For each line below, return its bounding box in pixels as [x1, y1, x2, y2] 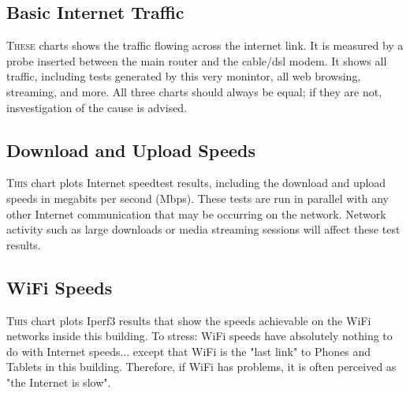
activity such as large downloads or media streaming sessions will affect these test [6, 221, 401, 238]
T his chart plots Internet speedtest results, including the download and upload [6, 174, 386, 191]
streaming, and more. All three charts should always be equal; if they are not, [6, 83, 382, 99]
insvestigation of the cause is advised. [6, 99, 188, 115]
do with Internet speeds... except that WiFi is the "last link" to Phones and [6, 342, 371, 359]
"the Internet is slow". [6, 373, 111, 390]
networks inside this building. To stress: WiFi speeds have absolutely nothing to [6, 327, 393, 344]
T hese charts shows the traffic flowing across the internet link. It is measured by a [6, 37, 404, 54]
